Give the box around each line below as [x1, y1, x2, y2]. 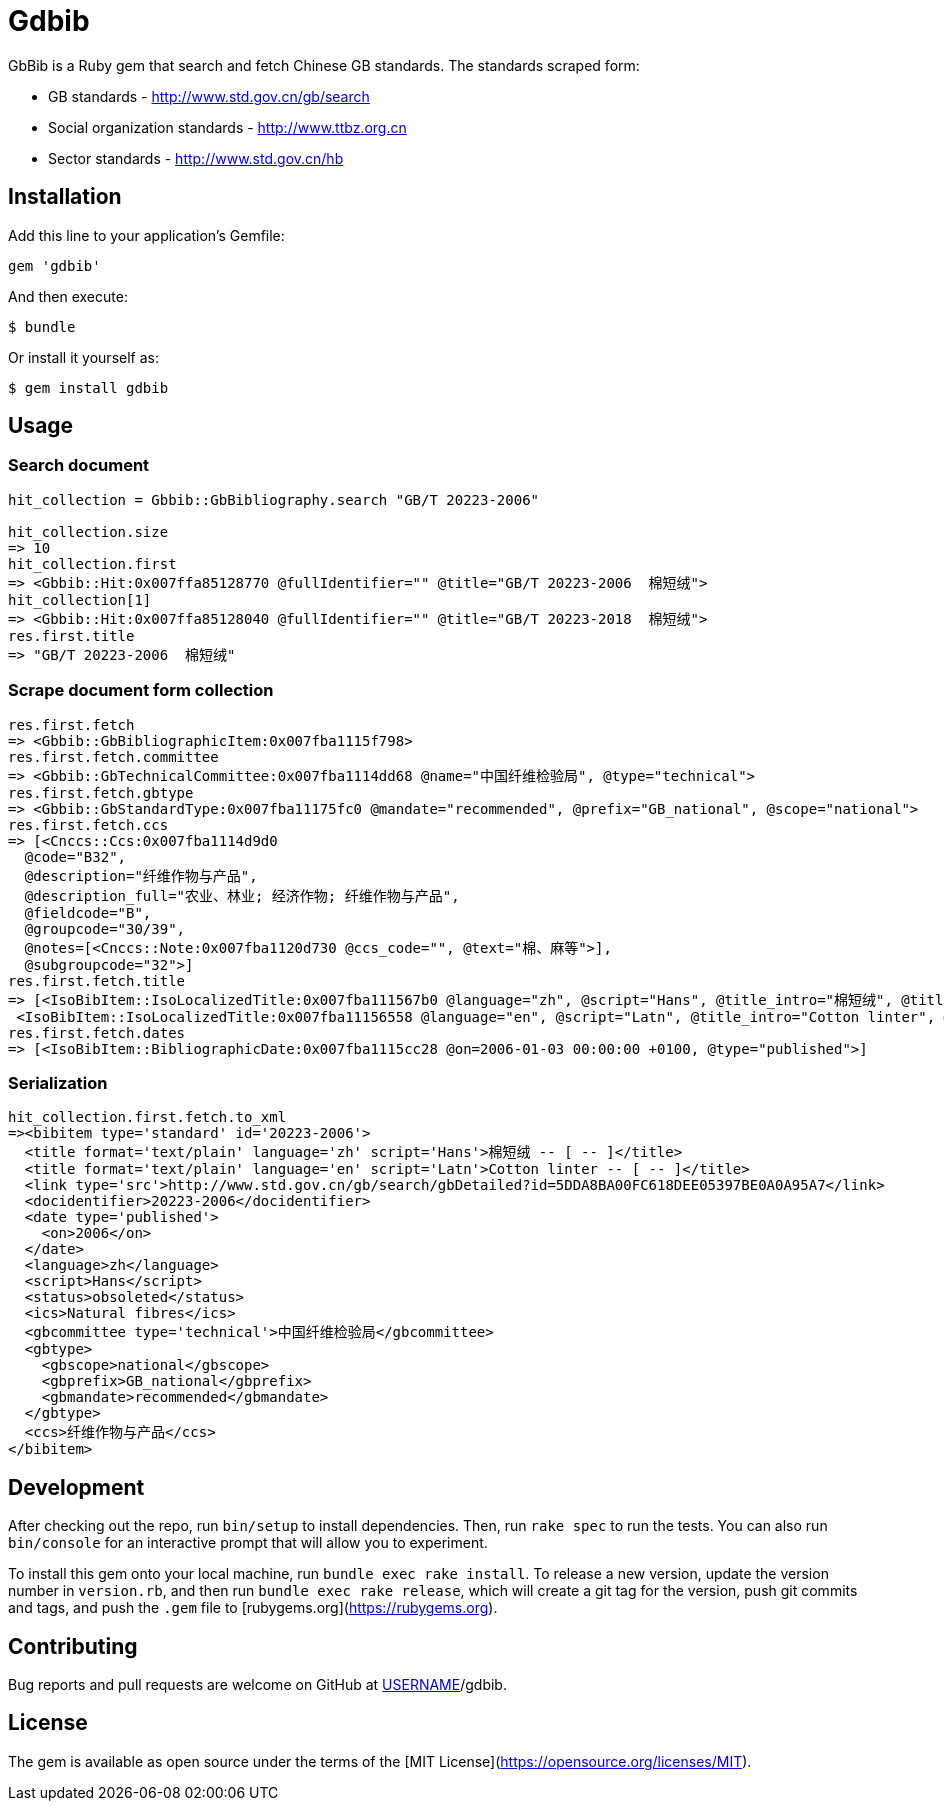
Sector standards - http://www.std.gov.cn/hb [48, 149, 344, 167]
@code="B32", [24, 848, 127, 865]
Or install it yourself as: [8, 348, 159, 366]
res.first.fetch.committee [8, 748, 219, 765]
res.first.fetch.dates [8, 1024, 186, 1041]
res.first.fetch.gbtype [8, 784, 194, 801]
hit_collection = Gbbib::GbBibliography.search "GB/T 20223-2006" [8, 491, 540, 508]
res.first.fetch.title [8, 972, 186, 989]
